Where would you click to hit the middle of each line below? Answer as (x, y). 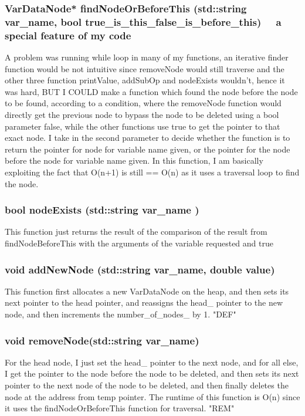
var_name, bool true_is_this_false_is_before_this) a (143, 21)
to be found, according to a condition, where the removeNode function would (143, 103)
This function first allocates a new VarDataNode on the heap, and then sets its (147, 291)
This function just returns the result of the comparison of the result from (136, 231)
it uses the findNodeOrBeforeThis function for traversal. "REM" (120, 408)
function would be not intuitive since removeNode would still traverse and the (145, 68)
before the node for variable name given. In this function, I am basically (134, 160)
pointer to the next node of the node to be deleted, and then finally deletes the (147, 385)
